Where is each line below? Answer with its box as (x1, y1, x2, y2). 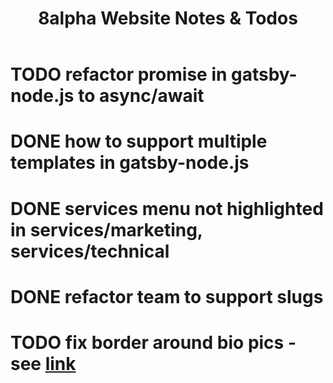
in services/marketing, (10, 218, 203, 241)
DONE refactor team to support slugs (10, 285, 324, 308)
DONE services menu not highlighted (10, 197, 324, 220)
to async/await (78, 85, 205, 107)
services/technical (10, 240, 170, 262)
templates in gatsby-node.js (10, 152, 250, 174)
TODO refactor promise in (10, 63, 228, 86)
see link (10, 352, 77, 375)
